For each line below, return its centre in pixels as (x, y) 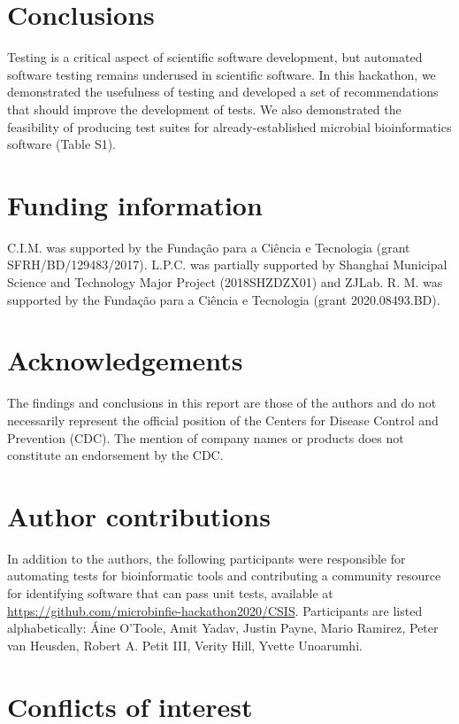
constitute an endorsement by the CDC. (115, 455)
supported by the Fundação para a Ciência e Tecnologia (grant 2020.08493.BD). (224, 299)
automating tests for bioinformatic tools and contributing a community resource (224, 576)
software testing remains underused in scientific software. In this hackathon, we (222, 74)
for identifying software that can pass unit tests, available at (170, 593)
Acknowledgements (125, 360)
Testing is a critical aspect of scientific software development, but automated (215, 57)
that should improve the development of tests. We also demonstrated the (204, 109)
